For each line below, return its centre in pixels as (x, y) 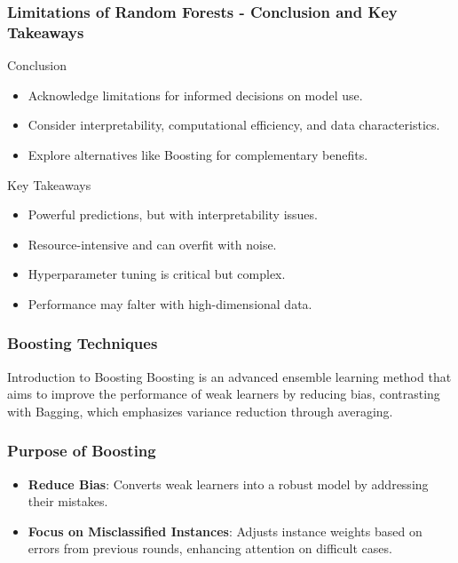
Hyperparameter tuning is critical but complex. (157, 274)
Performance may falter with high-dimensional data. (170, 303)
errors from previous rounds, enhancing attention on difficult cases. (210, 548)
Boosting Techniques (83, 343)
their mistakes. (68, 501)
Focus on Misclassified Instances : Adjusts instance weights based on (225, 531)
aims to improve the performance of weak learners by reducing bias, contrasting (224, 394)
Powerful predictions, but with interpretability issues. (173, 214)
